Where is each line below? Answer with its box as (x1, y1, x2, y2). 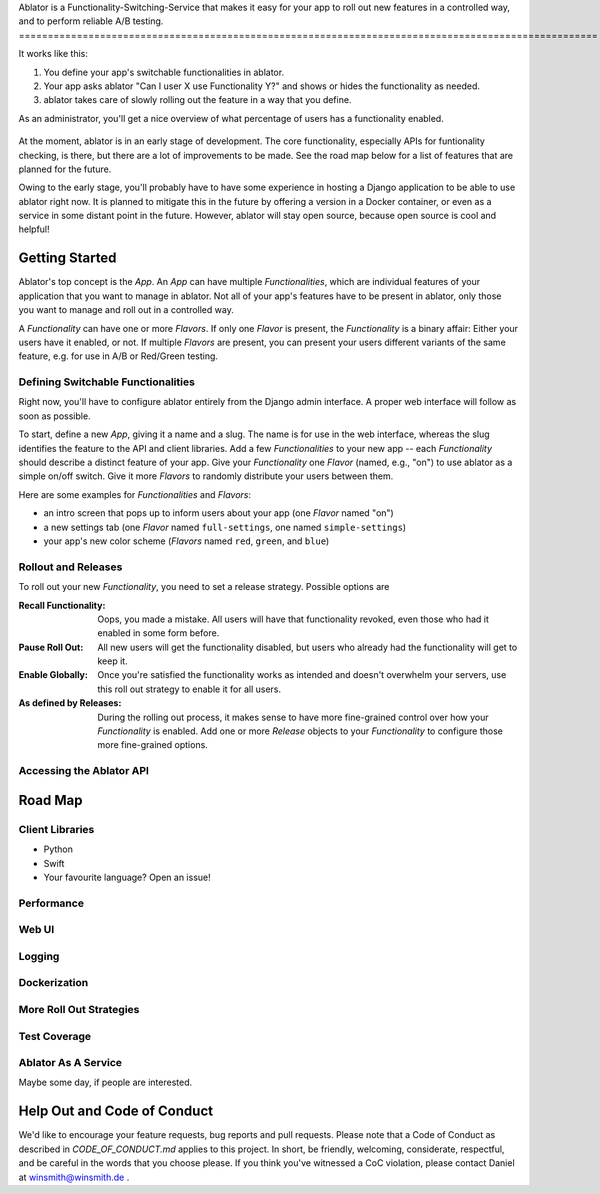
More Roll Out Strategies (18, 1002, 140, 1016)
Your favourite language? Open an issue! (43, 871, 211, 883)
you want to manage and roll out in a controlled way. (18, 304, 234, 316)
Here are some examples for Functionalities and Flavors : (18, 488, 252, 500)
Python (43, 843, 74, 855)
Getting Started (18, 250, 117, 267)
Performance (18, 896, 85, 910)
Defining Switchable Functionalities (18, 375, 195, 389)
